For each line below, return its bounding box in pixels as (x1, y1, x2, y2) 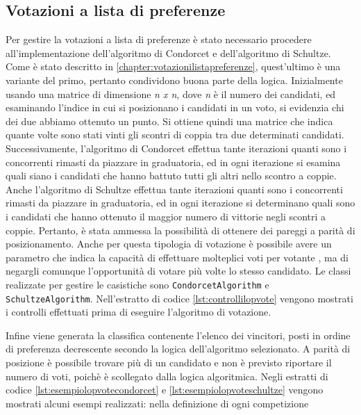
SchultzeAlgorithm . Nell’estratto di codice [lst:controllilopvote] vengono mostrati (6, 291, 353, 305)
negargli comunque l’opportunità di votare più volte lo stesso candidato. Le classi (6, 263, 351, 278)
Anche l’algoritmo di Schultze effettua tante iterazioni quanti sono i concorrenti (6, 181, 343, 196)
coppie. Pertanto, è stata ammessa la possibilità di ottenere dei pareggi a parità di (6, 222, 355, 237)
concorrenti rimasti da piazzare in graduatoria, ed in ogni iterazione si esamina (6, 154, 341, 169)
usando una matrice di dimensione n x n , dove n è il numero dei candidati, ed (6, 86, 336, 101)
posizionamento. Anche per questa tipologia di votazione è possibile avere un (6, 236, 332, 251)
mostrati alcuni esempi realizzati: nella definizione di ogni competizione (6, 396, 309, 410)
